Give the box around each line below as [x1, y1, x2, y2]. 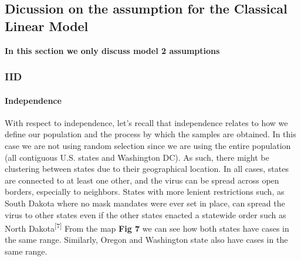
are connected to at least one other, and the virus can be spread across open [5, 174, 279, 186]
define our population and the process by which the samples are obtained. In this [5, 128, 296, 140]
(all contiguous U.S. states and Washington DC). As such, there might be [5, 151, 269, 163]
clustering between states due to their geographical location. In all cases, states [5, 162, 289, 175]
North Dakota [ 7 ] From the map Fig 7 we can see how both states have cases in [5, 221, 289, 234]
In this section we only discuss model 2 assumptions [5, 44, 220, 56]
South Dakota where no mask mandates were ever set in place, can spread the [5, 196, 285, 209]
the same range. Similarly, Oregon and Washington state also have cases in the [5, 233, 288, 246]
